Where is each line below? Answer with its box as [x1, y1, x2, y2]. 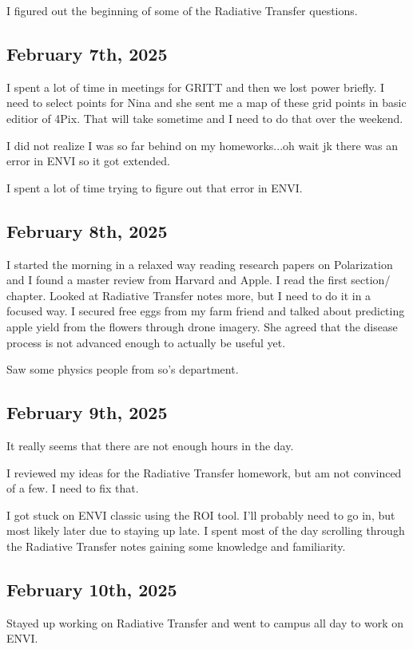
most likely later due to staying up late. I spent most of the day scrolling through [6, 522, 405, 539]
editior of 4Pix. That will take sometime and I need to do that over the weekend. [6, 109, 403, 126]
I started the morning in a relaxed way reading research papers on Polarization [6, 255, 393, 272]
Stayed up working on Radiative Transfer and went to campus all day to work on [6, 614, 404, 631]
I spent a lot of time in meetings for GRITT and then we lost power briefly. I [6, 78, 385, 95]
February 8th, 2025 [6, 218, 168, 243]
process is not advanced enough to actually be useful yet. [6, 334, 286, 350]
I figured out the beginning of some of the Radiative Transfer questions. [6, 2, 358, 18]
